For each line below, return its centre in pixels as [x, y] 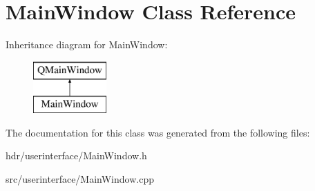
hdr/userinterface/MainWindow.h [76, 155]
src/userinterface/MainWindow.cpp [80, 179]
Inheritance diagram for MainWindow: [87, 44]
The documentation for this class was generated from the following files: [158, 132]
